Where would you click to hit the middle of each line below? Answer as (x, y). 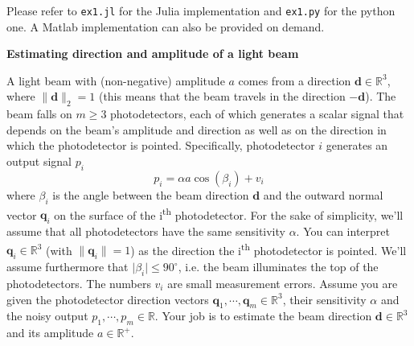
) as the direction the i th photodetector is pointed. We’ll (268, 249)
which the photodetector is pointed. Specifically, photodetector (161, 145)
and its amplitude (50, 333)
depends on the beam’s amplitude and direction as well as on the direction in (197, 129)
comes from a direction (295, 80)
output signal (39, 161)
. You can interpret (343, 231)
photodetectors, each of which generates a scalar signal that (257, 114)
